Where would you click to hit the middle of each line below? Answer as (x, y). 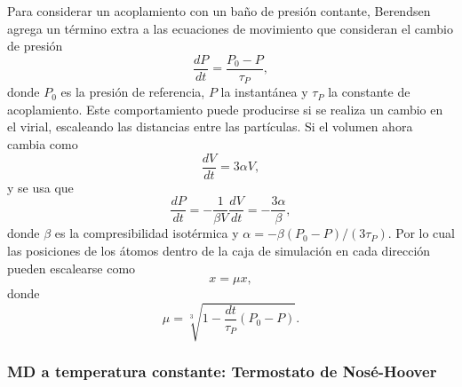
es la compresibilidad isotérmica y (147, 233)
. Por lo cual (422, 233)
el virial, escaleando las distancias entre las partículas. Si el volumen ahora (210, 126)
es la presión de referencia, (133, 92)
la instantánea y (264, 92)
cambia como (43, 144)
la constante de (369, 92)
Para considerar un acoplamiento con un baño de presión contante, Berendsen (219, 11)
